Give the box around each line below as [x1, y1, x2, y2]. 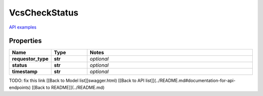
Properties [9, 37, 42, 45]
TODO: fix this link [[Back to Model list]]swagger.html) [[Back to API [9, 78, 145, 83]
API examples [9, 24, 37, 30]
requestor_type [12, 56, 49, 63]
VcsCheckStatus [9, 7, 79, 18]
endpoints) [9, 84, 31, 90]
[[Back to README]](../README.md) [32, 84, 105, 90]
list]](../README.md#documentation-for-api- [145, 78, 236, 83]
